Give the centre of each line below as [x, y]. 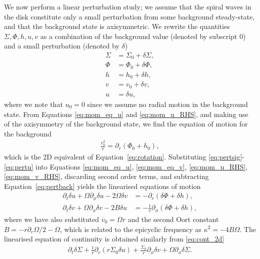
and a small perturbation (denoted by [62, 46]
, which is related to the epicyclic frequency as [130, 229]
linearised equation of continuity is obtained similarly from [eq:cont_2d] [114, 239]
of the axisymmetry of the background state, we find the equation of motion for [126, 124]
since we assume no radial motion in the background [167, 104]
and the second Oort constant [173, 219]
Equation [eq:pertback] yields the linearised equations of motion [102, 186]
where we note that [33, 104]
